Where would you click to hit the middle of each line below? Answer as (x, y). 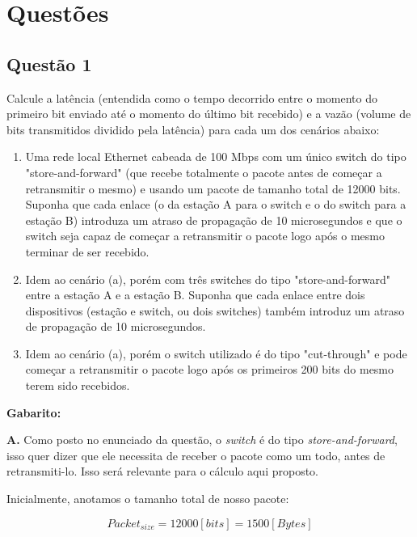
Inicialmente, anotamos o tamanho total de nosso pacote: (148, 499)
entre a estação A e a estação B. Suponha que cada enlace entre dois (195, 295)
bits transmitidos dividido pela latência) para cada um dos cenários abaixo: (193, 129)
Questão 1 (49, 63)
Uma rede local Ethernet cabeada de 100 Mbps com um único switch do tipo (216, 156)
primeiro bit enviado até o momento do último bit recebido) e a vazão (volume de (209, 114)
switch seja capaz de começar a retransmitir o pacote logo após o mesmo (205, 236)
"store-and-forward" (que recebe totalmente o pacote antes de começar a (204, 172)
